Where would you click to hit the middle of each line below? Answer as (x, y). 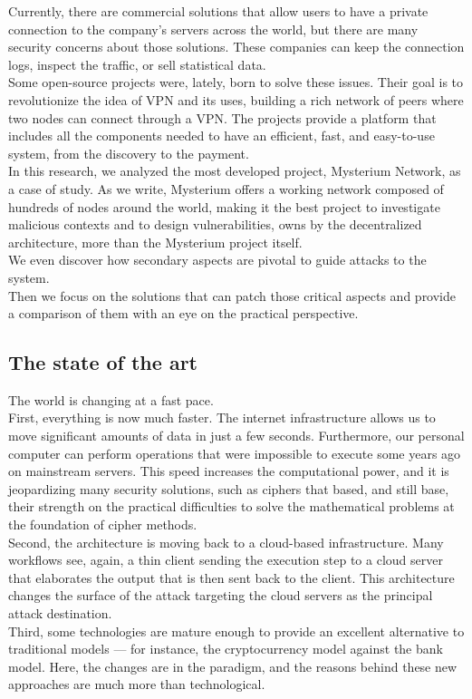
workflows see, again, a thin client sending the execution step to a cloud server (226, 560)
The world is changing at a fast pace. (111, 399)
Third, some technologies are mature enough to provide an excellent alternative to (236, 631)
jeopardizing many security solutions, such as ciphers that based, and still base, (229, 488)
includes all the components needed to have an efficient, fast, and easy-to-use (222, 136)
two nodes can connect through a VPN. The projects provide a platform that (222, 117)
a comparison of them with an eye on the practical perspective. (183, 313)
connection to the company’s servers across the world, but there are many (213, 29)
